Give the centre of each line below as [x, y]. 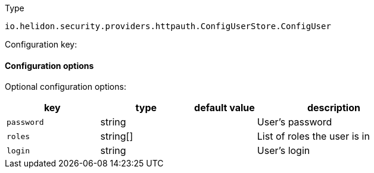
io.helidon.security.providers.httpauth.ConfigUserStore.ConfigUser [168, 26]
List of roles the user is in [313, 136]
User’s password [294, 122]
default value [225, 108]
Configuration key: [41, 44]
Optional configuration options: [66, 87]
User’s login [283, 151]
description [334, 108]
